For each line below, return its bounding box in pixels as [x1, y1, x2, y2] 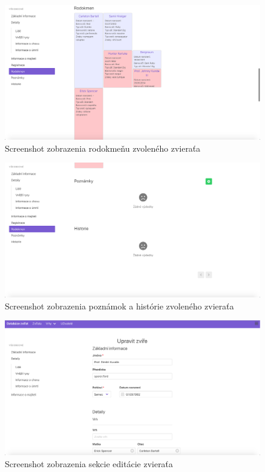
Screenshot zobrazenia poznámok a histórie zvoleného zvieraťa [5, 299, 234, 312]
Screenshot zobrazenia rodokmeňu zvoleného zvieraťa [5, 141, 201, 154]
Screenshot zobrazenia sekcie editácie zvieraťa [5, 457, 173, 470]
